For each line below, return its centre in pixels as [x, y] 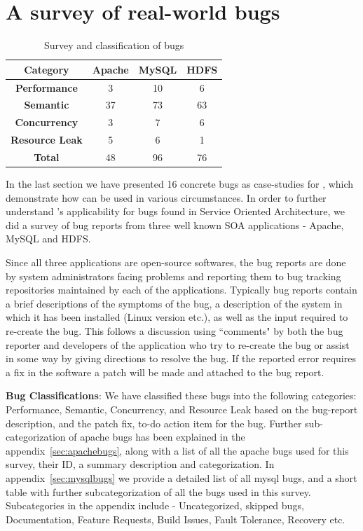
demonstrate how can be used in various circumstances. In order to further [166, 197]
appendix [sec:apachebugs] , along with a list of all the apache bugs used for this [177, 450]
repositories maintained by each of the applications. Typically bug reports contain [181, 290]
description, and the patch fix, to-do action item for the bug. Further [154, 423]
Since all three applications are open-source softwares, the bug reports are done [176, 262]
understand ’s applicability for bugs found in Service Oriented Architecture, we [175, 211]
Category [47, 69]
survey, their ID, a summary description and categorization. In [140, 464]
